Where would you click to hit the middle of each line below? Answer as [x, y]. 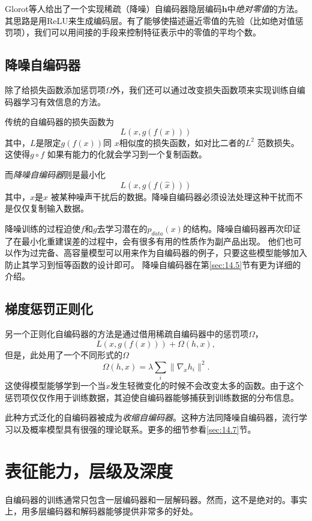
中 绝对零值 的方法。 [265, 8]
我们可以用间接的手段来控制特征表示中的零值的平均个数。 [147, 32]
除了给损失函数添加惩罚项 [55, 89]
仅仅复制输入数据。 [51, 208]
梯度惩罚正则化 [49, 309]
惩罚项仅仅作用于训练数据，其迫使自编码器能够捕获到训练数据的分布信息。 [152, 397]
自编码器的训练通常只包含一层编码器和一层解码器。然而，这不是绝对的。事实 [156, 499]
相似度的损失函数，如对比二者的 [182, 142]
